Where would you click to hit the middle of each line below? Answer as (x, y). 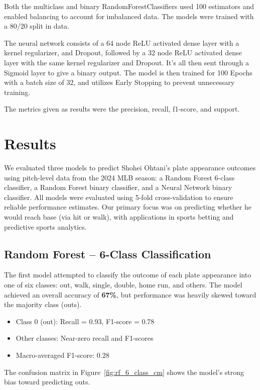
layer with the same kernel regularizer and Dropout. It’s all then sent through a (126, 62)
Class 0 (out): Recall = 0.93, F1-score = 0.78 (85, 321)
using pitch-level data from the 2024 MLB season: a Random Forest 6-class (119, 177)
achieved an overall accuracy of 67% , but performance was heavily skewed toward (130, 294)
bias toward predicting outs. (47, 382)
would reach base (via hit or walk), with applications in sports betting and (119, 217)
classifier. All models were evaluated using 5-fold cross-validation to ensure (119, 197)
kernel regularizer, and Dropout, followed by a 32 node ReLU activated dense (123, 53)
